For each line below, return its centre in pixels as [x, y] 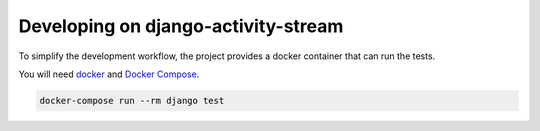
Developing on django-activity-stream [181, 26]
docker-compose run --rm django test [132, 100]
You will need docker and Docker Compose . [109, 74]
